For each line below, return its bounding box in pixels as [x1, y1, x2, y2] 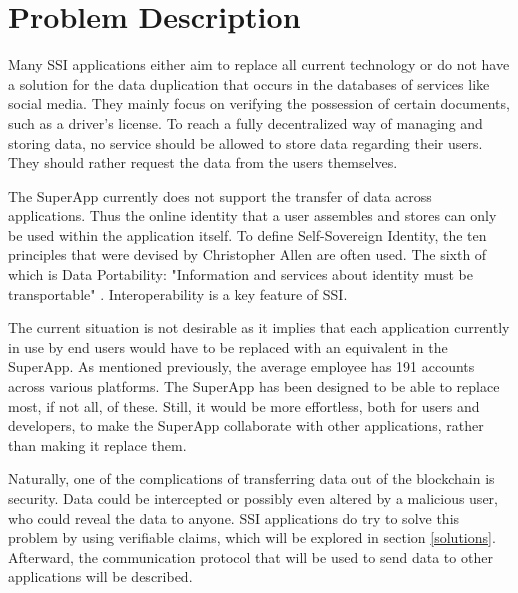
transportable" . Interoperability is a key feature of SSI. [8, 283, 348, 304]
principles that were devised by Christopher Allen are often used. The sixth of [8, 244, 487, 265]
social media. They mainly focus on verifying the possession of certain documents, [8, 93, 510, 114]
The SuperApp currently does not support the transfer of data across [8, 185, 432, 206]
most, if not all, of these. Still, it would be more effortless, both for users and [8, 395, 480, 416]
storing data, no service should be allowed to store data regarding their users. [8, 132, 483, 153]
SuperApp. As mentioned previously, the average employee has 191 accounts [8, 356, 475, 377]
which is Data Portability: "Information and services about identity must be [8, 264, 473, 285]
